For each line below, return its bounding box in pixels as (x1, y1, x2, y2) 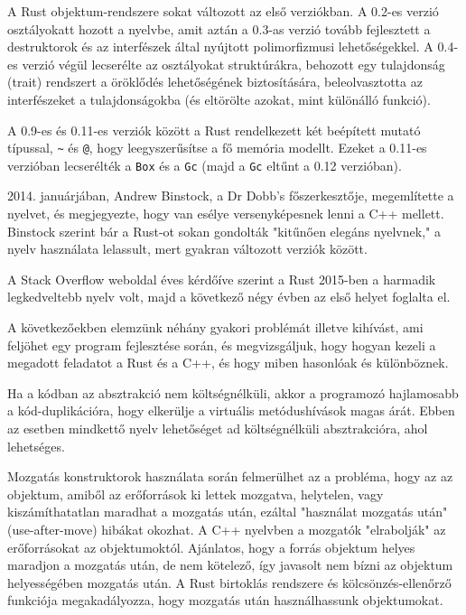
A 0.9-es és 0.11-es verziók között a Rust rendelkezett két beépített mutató (7, 120, 421, 139)
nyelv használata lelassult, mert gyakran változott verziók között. (7, 239, 368, 258)
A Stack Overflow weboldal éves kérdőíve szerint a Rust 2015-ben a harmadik (7, 269, 436, 288)
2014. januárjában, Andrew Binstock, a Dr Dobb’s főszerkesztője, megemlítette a (7, 186, 454, 205)
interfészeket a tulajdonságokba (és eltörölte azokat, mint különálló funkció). (7, 89, 431, 108)
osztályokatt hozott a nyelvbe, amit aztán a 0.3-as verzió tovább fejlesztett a (7, 19, 431, 38)
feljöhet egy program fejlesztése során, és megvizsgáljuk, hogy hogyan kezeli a (7, 335, 436, 354)
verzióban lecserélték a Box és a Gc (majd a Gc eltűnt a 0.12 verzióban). (7, 155, 402, 174)
